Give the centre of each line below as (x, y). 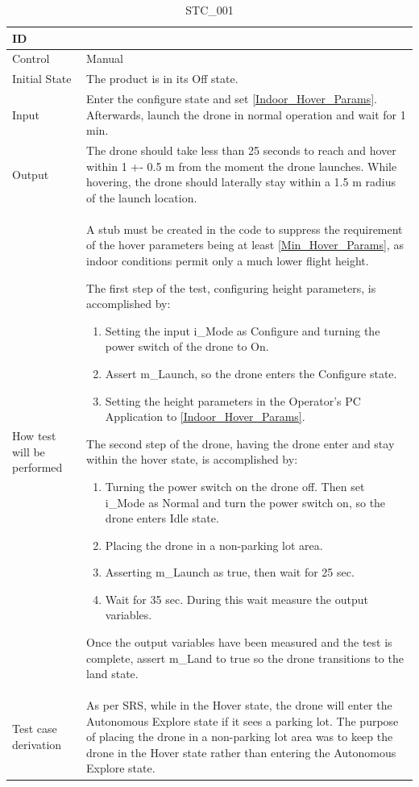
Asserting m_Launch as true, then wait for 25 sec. (230, 572)
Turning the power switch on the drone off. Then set (235, 486)
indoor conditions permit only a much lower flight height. (228, 260)
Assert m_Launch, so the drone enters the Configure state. (251, 373)
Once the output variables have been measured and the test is (239, 642)
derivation (37, 745)
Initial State (42, 79)
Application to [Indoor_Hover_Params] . (205, 416)
